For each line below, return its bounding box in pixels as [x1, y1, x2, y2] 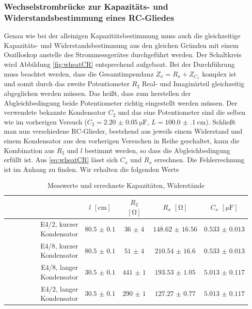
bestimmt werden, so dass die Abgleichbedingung [84, 145, 231, 155]
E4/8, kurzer [40, 240, 78, 250]
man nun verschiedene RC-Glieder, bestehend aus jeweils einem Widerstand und [4, 126, 242, 136]
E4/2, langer [41, 283, 78, 294]
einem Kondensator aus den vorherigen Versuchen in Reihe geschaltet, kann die [4, 135, 239, 145]
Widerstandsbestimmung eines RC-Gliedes [4, 11, 174, 23]
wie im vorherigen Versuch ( [4, 116, 87, 126]
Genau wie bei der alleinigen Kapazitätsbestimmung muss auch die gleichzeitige [4, 31, 241, 41]
